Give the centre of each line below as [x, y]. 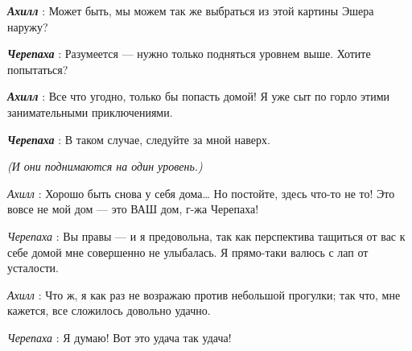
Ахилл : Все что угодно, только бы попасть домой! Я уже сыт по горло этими [199, 96]
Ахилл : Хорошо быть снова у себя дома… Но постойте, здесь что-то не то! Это [201, 193]
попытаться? [38, 69]
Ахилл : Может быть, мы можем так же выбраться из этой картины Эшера [191, 10]
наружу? [28, 26]
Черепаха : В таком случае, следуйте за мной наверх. [139, 139]
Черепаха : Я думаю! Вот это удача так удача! [119, 337]
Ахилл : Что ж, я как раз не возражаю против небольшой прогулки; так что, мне [204, 294]
